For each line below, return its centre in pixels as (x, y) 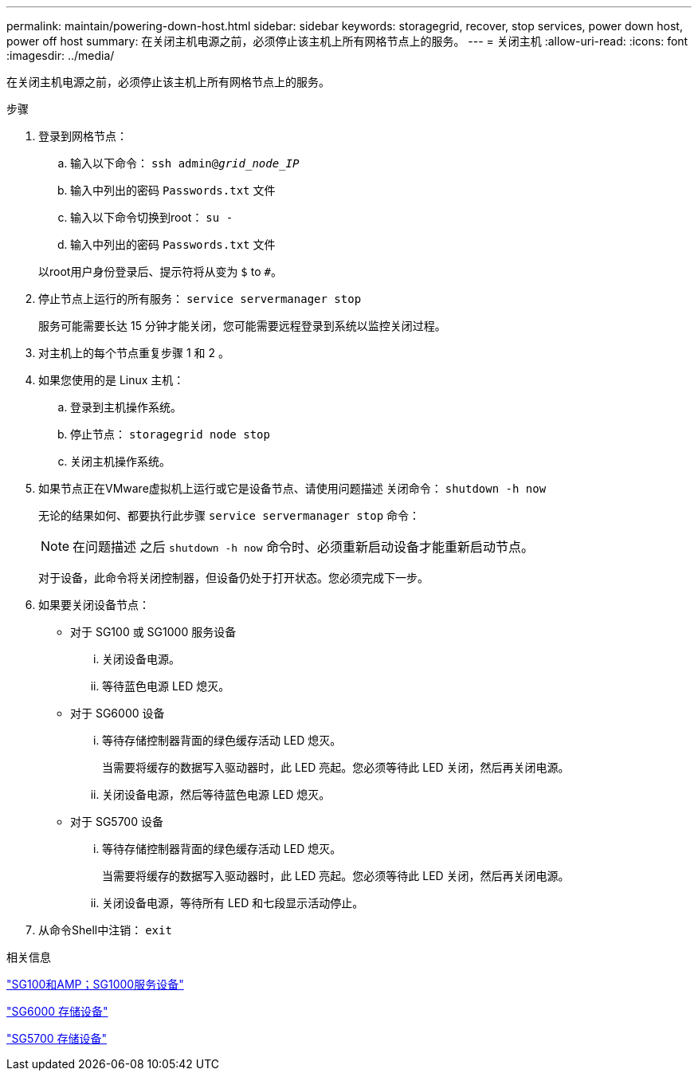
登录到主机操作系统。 (126, 407)
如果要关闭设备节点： (94, 605)
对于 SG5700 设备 (117, 822)
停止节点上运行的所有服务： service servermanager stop (200, 299)
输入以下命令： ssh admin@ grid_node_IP (185, 163)
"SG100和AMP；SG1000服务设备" (95, 984)
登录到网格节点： (83, 136)
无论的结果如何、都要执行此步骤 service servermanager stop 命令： (229, 515)
